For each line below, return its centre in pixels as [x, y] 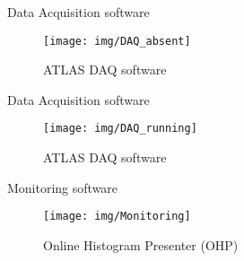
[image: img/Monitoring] [117, 217]
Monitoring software [63, 187]
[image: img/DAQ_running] [120, 129]
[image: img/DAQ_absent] [117, 41]
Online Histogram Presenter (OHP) [141, 244]
